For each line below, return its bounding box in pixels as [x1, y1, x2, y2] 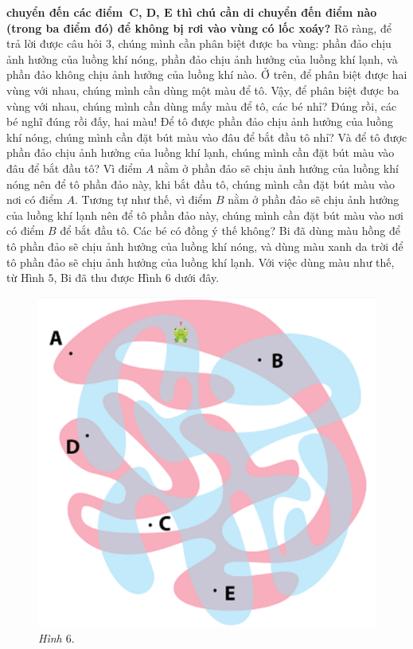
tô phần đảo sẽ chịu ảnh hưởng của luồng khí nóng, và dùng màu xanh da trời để [6, 237, 403, 254]
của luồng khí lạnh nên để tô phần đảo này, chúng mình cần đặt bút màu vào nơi [6, 206, 403, 223]
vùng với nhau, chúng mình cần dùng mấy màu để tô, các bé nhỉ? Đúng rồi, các [6, 97, 397, 114]
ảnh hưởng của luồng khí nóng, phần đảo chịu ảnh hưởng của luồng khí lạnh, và [6, 50, 398, 67]
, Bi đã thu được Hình [53, 269, 162, 286]
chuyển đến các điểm [6, 4, 123, 20]
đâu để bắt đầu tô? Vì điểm [6, 159, 142, 176]
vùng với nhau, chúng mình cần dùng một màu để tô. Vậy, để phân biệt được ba [6, 81, 399, 98]
